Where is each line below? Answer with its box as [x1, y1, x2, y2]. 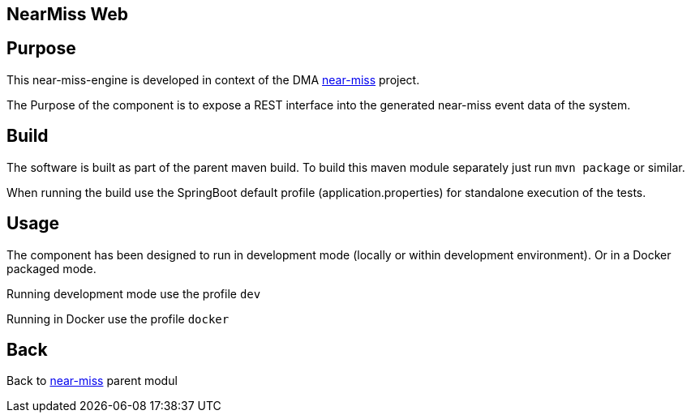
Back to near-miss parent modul [6, 374, 178, 388]
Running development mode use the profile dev [6, 286, 261, 301]
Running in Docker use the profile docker [6, 311, 230, 326]
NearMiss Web [6, 4, 129, 24]
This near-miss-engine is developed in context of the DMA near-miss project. [6, 72, 420, 87]
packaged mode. [6, 261, 97, 276]
